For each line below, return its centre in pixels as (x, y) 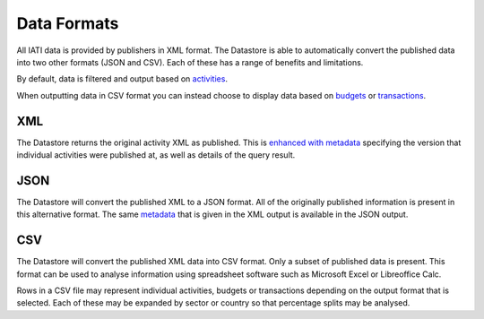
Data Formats (68, 23)
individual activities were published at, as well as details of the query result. (156, 155)
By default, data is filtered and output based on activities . (122, 79)
